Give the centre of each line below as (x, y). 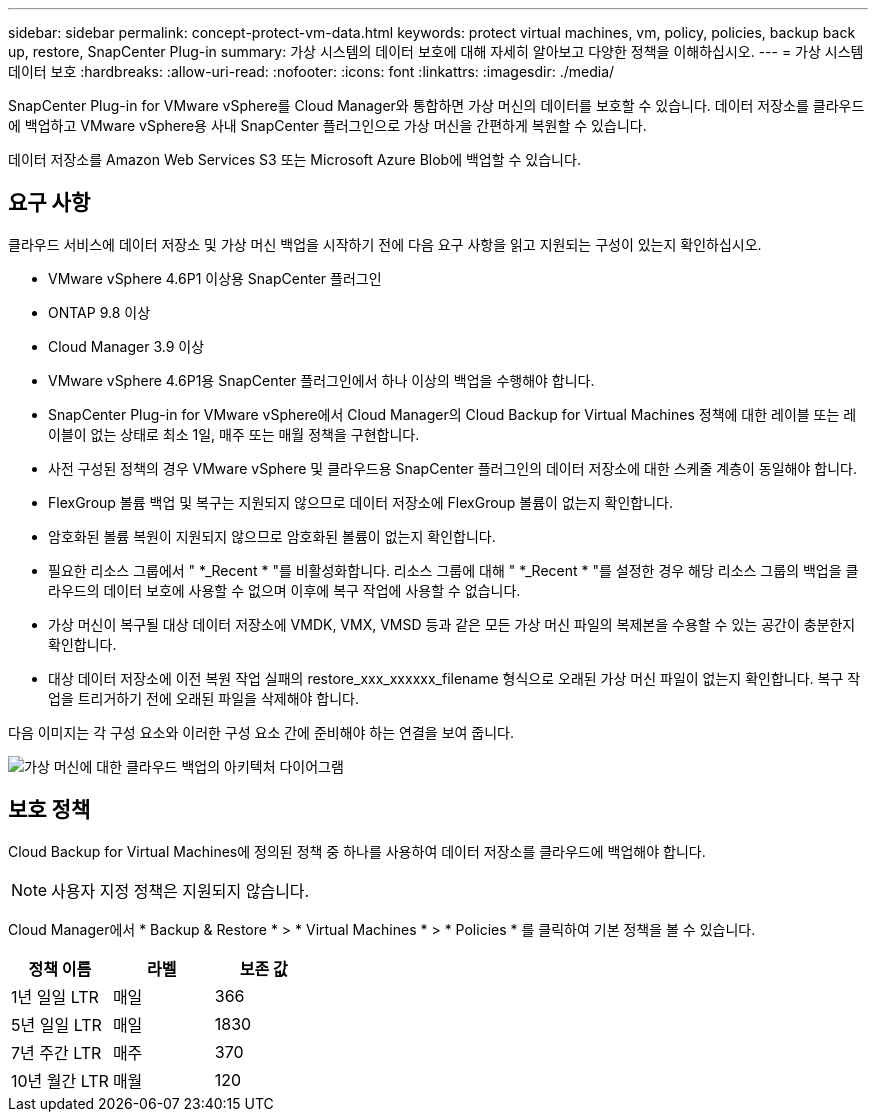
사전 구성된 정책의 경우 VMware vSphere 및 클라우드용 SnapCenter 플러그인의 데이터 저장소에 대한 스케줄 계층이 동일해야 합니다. (452, 468)
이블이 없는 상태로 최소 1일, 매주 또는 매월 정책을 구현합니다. (234, 434)
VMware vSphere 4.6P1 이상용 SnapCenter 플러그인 (215, 278)
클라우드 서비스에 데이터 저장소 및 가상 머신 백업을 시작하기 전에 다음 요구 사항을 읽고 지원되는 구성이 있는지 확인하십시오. (385, 244)
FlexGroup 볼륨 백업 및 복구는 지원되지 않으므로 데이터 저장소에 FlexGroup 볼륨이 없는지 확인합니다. (360, 502)
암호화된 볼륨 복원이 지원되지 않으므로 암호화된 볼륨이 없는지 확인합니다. (272, 536)
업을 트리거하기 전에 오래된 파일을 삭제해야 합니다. (204, 698)
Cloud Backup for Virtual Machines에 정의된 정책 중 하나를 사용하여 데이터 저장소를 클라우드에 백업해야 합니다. (357, 851)
